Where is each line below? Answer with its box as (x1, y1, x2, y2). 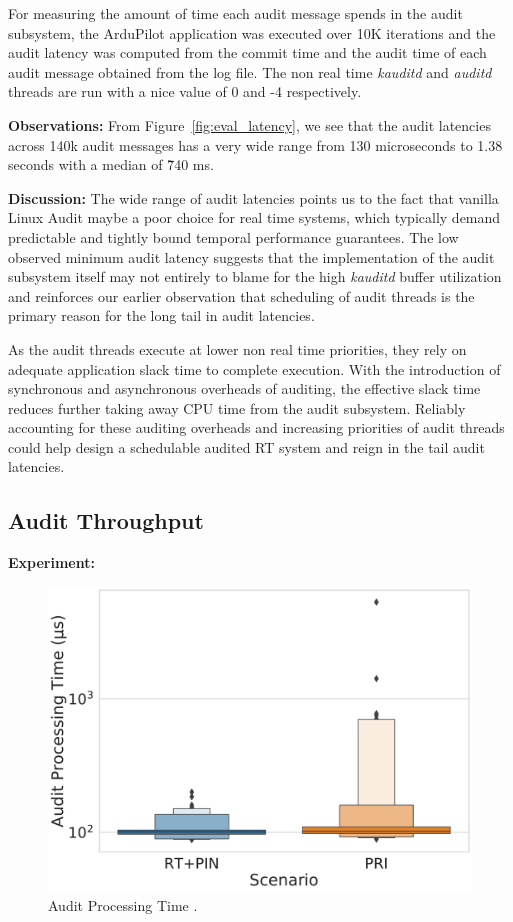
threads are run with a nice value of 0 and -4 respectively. (8, 81, 362, 102)
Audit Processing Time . (48, 895, 198, 916)
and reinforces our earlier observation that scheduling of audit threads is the (8, 285, 475, 306)
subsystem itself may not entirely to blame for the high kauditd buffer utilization (8, 266, 502, 287)
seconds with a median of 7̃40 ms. (8, 154, 214, 175)
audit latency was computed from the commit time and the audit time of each (8, 42, 487, 63)
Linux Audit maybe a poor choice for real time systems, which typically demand (8, 207, 501, 228)
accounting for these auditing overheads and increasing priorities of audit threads (8, 417, 505, 438)
